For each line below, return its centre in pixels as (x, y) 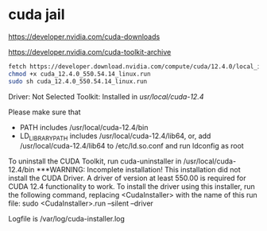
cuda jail (37, 15)
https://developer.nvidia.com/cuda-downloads (84, 37)
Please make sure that (44, 112)
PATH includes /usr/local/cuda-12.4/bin (84, 127)
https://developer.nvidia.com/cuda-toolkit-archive (90, 52)
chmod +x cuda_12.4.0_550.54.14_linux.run (79, 74)
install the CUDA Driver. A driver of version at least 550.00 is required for (127, 178)
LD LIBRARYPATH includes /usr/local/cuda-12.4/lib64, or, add (115, 137)
